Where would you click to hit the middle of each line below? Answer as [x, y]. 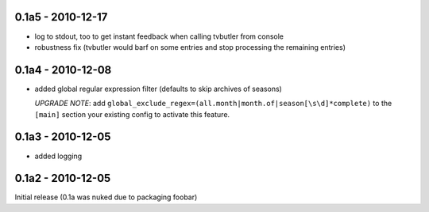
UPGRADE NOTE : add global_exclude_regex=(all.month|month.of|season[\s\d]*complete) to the [213, 104]
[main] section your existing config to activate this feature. [132, 114]
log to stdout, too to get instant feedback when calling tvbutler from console [159, 36]
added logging [58, 156]
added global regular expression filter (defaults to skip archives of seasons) [158, 89]
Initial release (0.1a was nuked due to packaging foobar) [106, 197]
